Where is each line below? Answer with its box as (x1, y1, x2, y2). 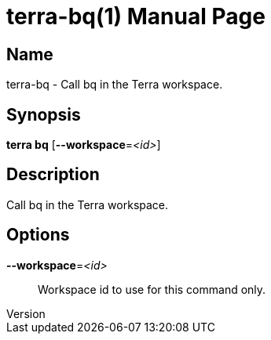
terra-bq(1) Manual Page (6, 3, 266, 30)
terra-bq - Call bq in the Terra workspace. (6, 78, 223, 92)
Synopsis (6, 104, 81, 125)
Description (6, 165, 100, 185)
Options (6, 225, 70, 245)
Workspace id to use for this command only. (38, 282, 266, 296)
